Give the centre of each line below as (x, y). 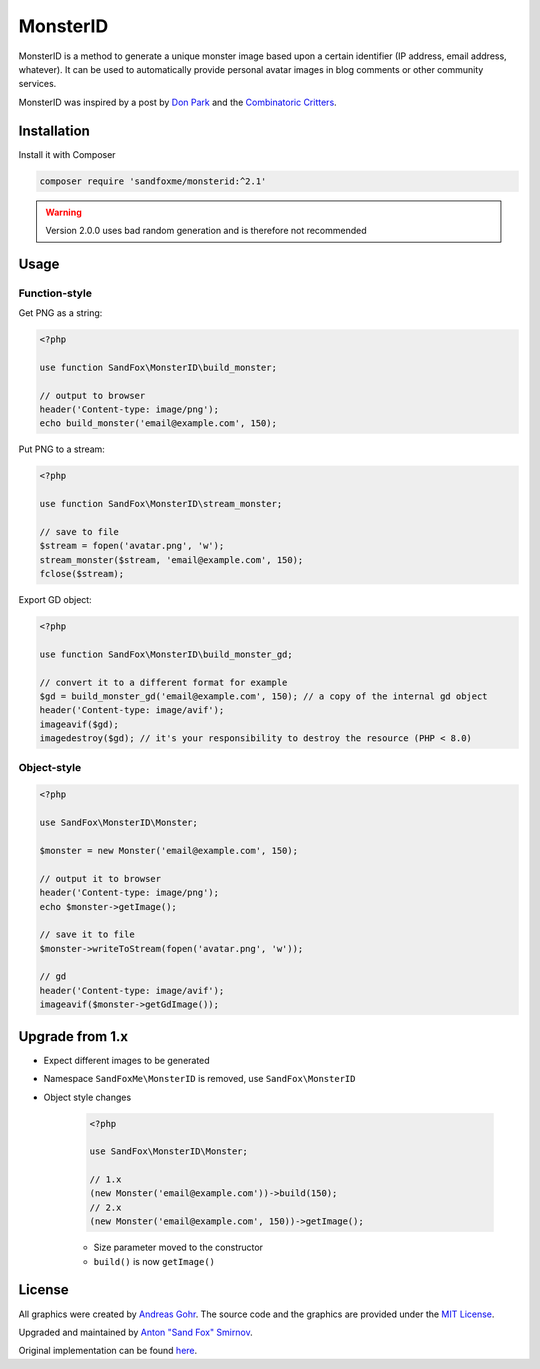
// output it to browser (100, 878)
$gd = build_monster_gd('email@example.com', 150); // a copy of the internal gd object (264, 696)
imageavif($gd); (79, 724)
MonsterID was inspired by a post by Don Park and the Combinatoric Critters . (177, 102)
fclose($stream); (82, 574)
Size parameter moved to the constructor (178, 1247)
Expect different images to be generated (126, 1060)
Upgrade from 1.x (73, 1036)
